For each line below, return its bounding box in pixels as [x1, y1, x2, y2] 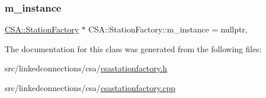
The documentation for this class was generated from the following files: [5, 42, 262, 55]
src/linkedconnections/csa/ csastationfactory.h [5, 62, 167, 74]
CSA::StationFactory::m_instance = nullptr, [88, 23, 248, 35]
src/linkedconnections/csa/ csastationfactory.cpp [5, 82, 176, 93]
